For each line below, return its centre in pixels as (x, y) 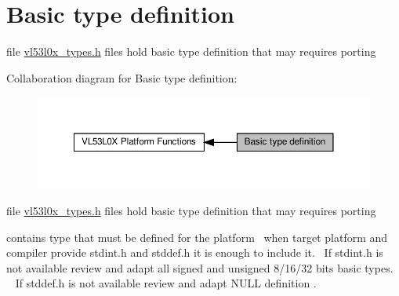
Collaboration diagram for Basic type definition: (122, 77)
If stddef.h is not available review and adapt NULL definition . (166, 283)
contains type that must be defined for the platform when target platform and (197, 237)
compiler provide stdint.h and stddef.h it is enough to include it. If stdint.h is (195, 252)
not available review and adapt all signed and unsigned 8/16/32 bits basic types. (200, 267)
